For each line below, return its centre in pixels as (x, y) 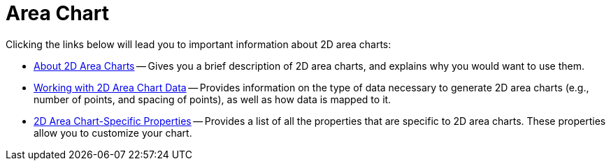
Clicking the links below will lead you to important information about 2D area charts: (199, 44)
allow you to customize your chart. (113, 133)
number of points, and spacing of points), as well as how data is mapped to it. (213, 99)
